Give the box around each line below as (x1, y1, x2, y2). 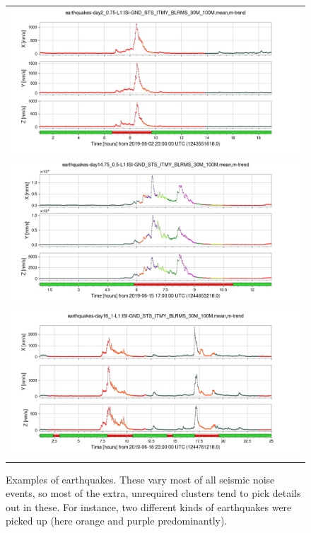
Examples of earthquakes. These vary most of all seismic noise (6, 471, 275, 486)
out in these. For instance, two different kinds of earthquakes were (6, 499, 292, 514)
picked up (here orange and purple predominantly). (6, 513, 228, 528)
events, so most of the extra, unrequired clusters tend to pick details (6, 486, 301, 500)
